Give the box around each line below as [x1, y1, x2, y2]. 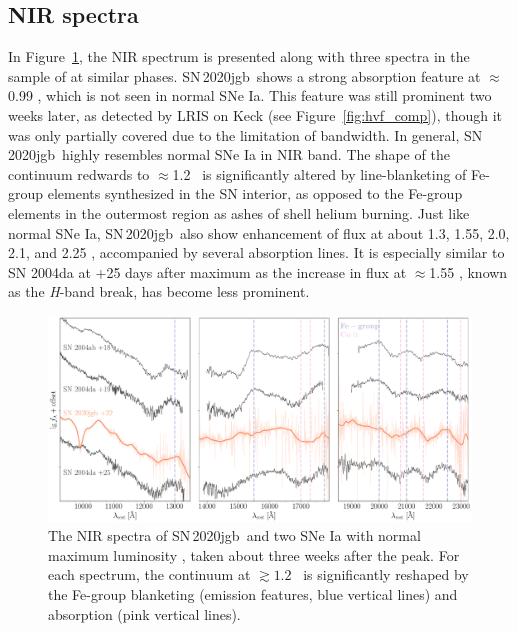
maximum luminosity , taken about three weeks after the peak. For [48, 544, 460, 565]
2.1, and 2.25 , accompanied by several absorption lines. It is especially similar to [8, 242, 505, 263]
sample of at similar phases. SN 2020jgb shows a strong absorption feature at [8, 65, 481, 86]
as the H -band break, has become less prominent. [8, 281, 310, 302]
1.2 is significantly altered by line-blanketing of [172, 163, 467, 184]
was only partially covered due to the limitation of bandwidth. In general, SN [8, 124, 483, 145]
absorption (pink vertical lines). [48, 603, 241, 624]
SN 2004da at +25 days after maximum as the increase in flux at [8, 261, 407, 282]
